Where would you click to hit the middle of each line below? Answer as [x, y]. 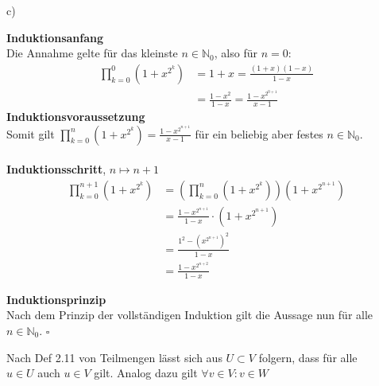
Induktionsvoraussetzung [76, 116]
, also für [236, 53]
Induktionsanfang [55, 37]
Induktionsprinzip [56, 299]
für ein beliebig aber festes [259, 133]
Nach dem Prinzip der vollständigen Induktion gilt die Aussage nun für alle [190, 315]
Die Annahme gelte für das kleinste [92, 53]
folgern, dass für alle [308, 357]
